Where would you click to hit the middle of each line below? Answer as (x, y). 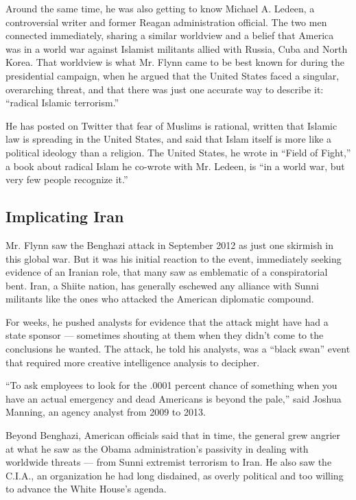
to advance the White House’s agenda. (86, 489)
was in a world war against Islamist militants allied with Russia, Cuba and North (177, 48)
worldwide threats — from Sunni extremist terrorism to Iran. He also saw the (169, 462)
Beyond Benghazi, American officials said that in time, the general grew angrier (173, 435)
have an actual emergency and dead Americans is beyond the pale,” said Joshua (174, 398)
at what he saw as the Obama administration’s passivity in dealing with (157, 448)
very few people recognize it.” (67, 179)
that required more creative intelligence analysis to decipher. (133, 362)
